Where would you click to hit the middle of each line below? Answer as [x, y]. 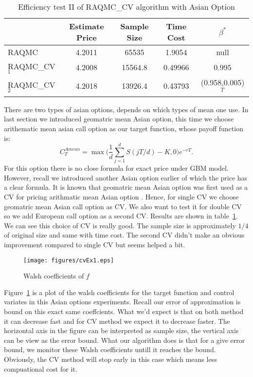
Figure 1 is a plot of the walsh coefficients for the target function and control [119, 292]
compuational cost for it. [41, 368]
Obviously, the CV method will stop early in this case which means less [110, 359]
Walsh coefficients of [54, 276]
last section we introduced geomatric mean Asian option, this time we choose [119, 119]
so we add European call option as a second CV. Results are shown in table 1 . [121, 216]
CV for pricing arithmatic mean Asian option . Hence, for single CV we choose [121, 197]
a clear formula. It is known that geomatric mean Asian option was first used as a [126, 187]
